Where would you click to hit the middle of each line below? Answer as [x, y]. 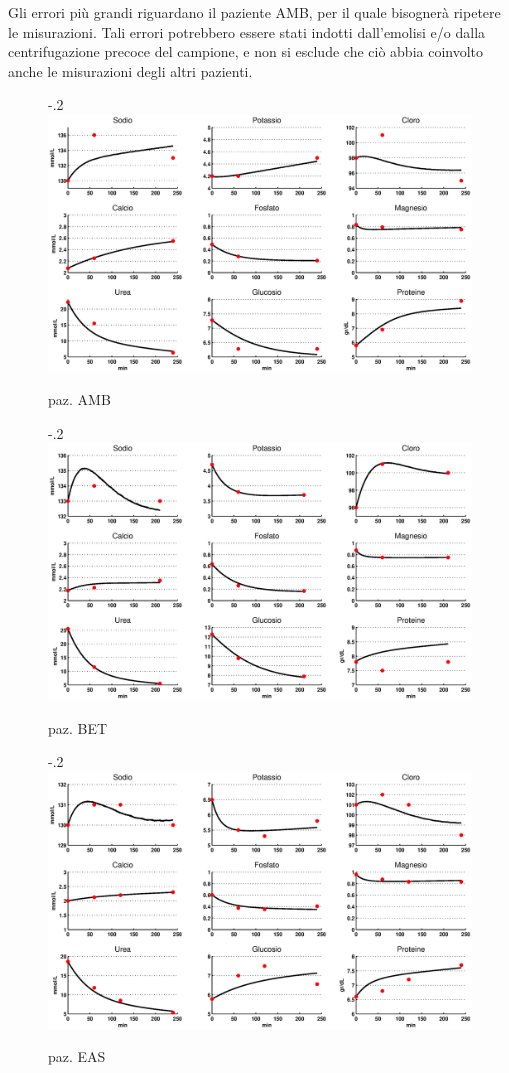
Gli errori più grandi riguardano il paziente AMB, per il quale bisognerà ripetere [254, 12]
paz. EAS [77, 1056]
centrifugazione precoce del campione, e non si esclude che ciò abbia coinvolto [246, 51]
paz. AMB [79, 399]
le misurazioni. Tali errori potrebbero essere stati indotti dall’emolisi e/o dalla [247, 31]
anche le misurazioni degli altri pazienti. [130, 70]
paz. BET [78, 727]
